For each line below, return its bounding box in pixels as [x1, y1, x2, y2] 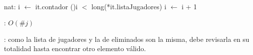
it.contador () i [35, 1, 78, 11]
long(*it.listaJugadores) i [91, 1, 166, 11]
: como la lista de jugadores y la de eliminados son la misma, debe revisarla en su [4, 34, 250, 44]
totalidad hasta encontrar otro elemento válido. [4, 43, 146, 54]
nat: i [4, 1, 20, 11]
